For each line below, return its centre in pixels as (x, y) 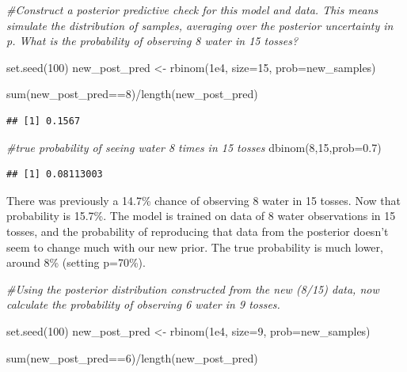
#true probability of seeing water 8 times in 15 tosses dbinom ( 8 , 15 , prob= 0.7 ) (194, 147)
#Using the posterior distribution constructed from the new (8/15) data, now (193, 288)
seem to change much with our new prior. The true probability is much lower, (195, 247)
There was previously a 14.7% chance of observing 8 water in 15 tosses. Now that (203, 200)
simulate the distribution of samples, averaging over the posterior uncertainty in (200, 25)
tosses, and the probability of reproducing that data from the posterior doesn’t (198, 231)
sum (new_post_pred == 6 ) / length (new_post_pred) (132, 357)
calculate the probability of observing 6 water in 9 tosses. (143, 304)
